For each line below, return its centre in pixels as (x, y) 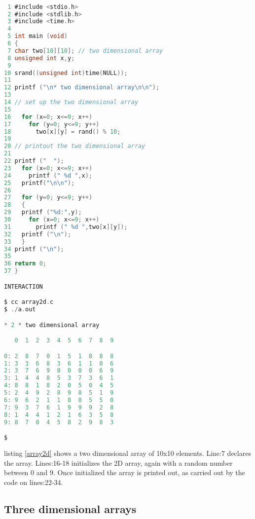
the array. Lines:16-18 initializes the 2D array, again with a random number (118, 463)
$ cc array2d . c (29, 302)
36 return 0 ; (25, 264)
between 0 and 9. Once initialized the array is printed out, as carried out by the (125, 472)
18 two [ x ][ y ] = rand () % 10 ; (62, 131)
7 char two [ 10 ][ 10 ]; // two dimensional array (85, 51)
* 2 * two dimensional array (52, 325)
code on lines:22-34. (34, 482)
